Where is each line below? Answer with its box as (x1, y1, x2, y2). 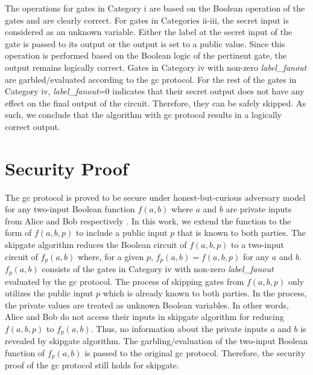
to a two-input (231, 238, 284, 251)
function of (5, 346, 45, 359)
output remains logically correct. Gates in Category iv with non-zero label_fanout (5, 60, 307, 73)
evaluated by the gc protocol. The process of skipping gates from (5, 275, 244, 287)
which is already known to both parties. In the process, (103, 287, 307, 299)
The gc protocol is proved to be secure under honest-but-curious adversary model (5, 191, 306, 203)
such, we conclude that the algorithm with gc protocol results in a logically (5, 108, 282, 121)
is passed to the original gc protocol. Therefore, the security (84, 346, 306, 359)
